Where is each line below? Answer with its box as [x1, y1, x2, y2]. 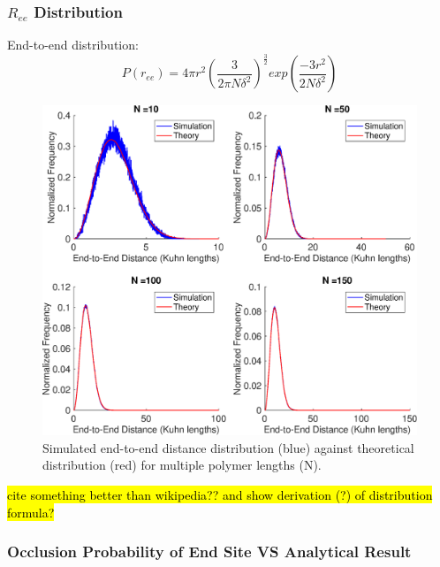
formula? [7, 502, 55, 521]
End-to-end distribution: [7, 35, 139, 54]
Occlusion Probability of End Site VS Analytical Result [7, 540, 412, 563]
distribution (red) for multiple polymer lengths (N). [42, 456, 322, 474]
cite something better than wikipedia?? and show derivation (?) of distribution [7, 486, 433, 504]
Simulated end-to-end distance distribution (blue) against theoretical [42, 438, 414, 456]
